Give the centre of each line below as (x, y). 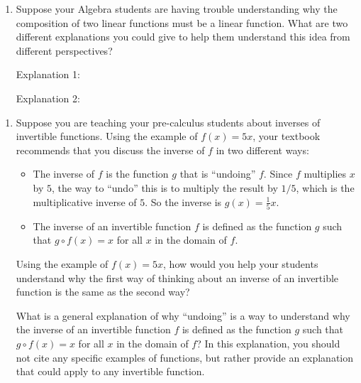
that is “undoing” (218, 174)
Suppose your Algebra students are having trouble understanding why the (177, 9)
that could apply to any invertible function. (110, 371)
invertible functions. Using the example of (107, 136)
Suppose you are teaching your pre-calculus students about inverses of (168, 122)
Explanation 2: (48, 98)
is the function (137, 174)
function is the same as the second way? (103, 292)
